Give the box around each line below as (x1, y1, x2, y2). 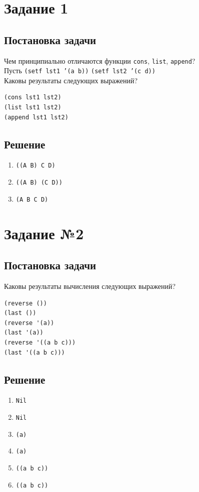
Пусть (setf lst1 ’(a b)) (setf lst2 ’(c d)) (4, 65, 155, 76)
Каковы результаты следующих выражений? (4, 75, 138, 85)
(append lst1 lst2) (4, 113, 68, 121)
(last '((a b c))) (4, 349, 65, 356)
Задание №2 (4, 223, 84, 243)
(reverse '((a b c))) (4, 339, 76, 346)
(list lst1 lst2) (4, 104, 61, 111)
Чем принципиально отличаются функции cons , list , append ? (4, 55, 195, 66)
